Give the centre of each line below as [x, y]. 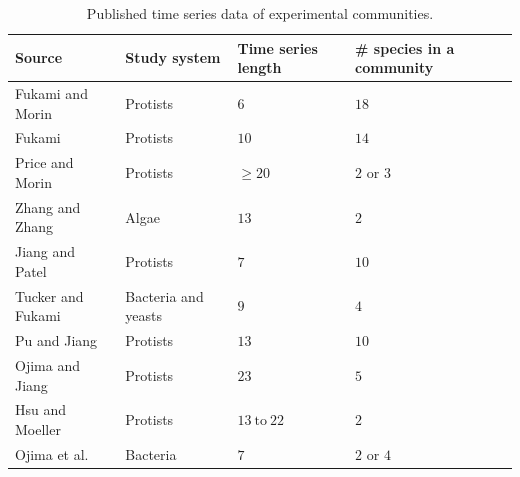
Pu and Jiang [56, 340]
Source [39, 57]
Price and [44, 162]
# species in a [405, 47]
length [259, 67]
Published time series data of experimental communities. [260, 13]
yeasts [143, 315]
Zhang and [48, 206]
